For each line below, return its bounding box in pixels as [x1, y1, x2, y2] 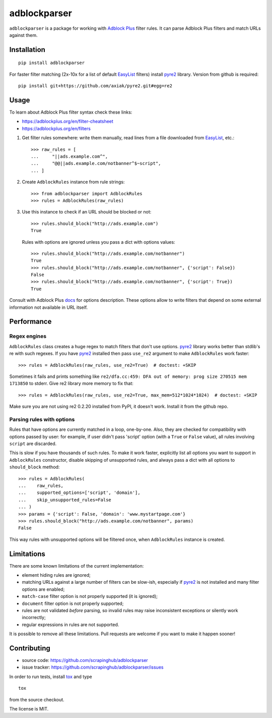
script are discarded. [9, 440, 57, 447]
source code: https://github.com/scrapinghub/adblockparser [22, 657, 148, 664]
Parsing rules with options [9, 416, 75, 423]
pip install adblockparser [18, 60, 85, 66]
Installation [9, 45, 45, 54]
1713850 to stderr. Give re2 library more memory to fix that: [9, 380, 133, 386]
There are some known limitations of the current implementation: [9, 563, 144, 569]
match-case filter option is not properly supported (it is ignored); [22, 593, 158, 599]
